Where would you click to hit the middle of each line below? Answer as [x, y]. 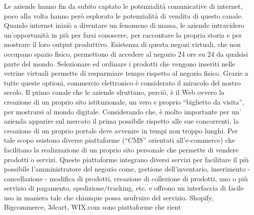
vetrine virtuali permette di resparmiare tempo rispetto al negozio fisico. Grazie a [126, 73]
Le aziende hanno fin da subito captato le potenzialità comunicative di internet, [123, 6]
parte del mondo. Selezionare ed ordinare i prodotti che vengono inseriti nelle [120, 63]
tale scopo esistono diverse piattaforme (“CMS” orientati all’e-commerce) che [120, 140]
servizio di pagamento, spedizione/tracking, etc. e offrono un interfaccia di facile [124, 188]
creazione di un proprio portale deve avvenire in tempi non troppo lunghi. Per [121, 130]
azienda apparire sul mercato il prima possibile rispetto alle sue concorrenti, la [122, 121]
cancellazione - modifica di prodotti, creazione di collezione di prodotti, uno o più [126, 178]
